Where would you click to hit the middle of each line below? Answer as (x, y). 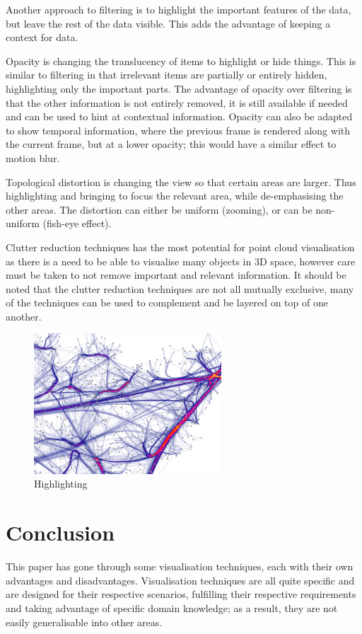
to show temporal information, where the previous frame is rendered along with (178, 130)
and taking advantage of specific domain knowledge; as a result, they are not (172, 607)
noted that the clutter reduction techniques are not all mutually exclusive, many (180, 288)
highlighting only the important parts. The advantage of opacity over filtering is (179, 88)
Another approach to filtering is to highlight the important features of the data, (179, 9)
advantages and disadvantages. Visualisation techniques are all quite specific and (180, 580)
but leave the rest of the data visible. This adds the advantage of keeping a (168, 23)
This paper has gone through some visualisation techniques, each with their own (180, 566)
